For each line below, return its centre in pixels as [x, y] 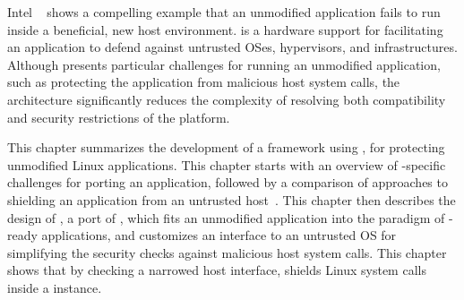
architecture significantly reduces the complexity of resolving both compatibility [227, 99]
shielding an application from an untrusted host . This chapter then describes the [232, 199]
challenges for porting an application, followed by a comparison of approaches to [228, 182]
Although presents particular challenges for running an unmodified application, [224, 64]
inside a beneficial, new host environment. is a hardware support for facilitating [225, 29]
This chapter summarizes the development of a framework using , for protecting [226, 147]
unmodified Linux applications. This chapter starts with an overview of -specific [227, 164]
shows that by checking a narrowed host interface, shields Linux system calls [217, 270]
